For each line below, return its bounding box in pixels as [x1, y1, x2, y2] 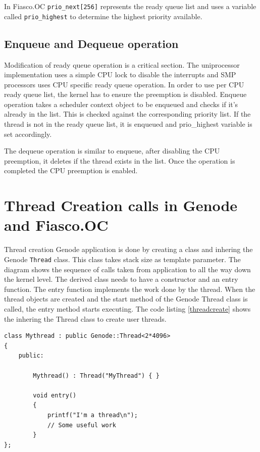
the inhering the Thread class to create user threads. [4, 313, 167, 324]
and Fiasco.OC [4, 215, 109, 235]
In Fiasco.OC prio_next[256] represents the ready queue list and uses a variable [4, 1, 256, 11]
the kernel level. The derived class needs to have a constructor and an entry [4, 274, 238, 284]
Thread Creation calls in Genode [4, 195, 238, 216]
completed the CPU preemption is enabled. [4, 165, 138, 176]
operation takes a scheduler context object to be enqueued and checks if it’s [4, 98, 238, 109]
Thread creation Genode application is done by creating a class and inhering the [4, 244, 253, 255]
